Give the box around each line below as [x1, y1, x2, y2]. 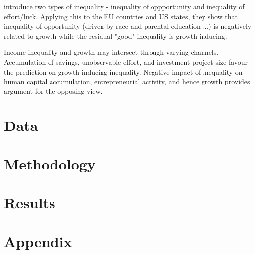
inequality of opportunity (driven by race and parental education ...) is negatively [4, 21, 252, 31]
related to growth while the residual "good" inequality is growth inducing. [4, 30, 227, 41]
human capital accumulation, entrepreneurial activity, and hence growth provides [4, 76, 250, 86]
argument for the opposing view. [4, 85, 102, 96]
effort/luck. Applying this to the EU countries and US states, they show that [4, 11, 238, 21]
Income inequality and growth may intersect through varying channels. [4, 47, 219, 57]
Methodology [4, 153, 96, 173]
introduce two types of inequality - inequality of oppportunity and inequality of [4, 1, 245, 11]
